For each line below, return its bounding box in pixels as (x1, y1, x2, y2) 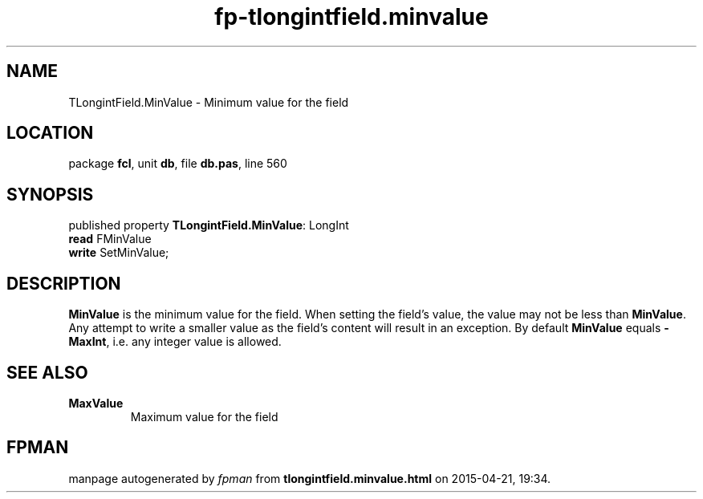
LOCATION (6, 123, 94, 144)
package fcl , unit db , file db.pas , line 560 (68, 156, 287, 171)
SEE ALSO (6, 362, 88, 383)
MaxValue (68, 396, 124, 410)
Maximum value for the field (130, 409, 278, 424)
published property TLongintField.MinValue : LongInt (68, 218, 349, 233)
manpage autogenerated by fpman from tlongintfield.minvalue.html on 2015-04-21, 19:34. (68, 471, 551, 485)
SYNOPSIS (6, 184, 94, 205)
